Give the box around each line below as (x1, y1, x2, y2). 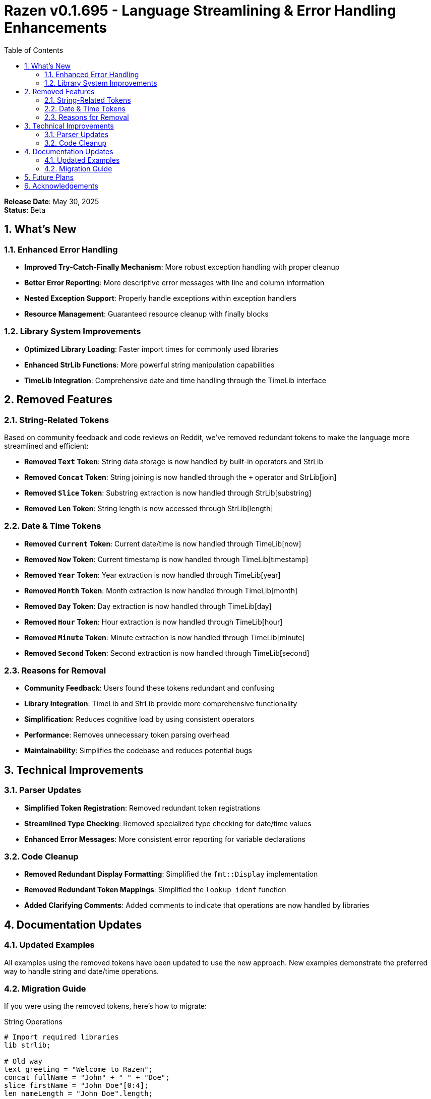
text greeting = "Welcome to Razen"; (4, 1065, 153, 1074)
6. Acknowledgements (24, 181, 98, 190)
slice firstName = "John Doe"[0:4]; (4, 1081, 149, 1090)
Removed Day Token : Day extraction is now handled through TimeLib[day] (24, 601, 272, 610)
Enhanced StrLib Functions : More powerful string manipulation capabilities (24, 360, 275, 369)
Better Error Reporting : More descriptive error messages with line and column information (24, 278, 325, 287)
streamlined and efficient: (4, 441, 89, 450)
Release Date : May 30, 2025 (4, 197, 99, 206)
